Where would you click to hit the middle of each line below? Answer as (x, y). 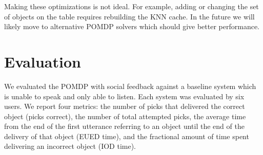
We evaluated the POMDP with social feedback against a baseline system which (130, 86)
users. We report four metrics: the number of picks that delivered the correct (125, 106)
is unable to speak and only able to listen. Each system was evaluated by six (124, 96)
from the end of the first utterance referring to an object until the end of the (124, 126)
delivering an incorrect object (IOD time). (70, 146)
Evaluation (43, 61)
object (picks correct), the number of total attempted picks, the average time (125, 116)
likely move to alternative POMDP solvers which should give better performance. (132, 26)
